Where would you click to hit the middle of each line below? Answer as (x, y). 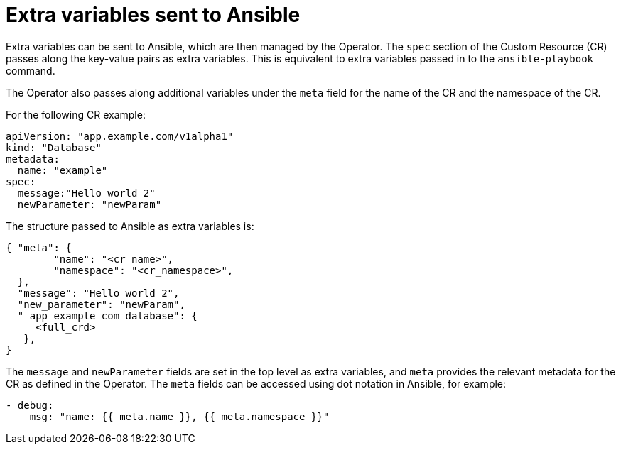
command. (31, 70)
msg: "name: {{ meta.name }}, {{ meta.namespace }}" (179, 416)
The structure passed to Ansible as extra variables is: (130, 226)
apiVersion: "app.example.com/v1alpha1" (120, 136)
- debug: (30, 405)
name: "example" (63, 170)
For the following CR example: (76, 114)
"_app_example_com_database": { (107, 315)
